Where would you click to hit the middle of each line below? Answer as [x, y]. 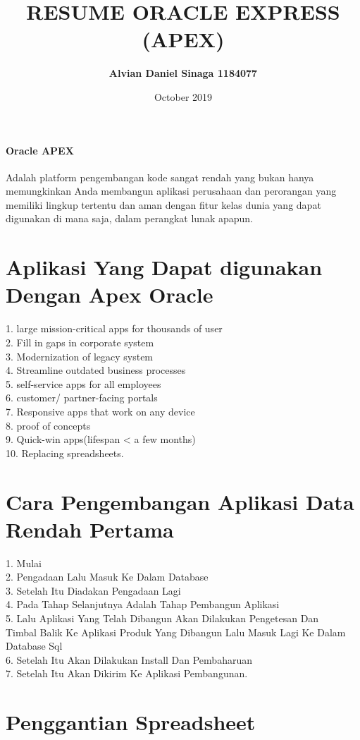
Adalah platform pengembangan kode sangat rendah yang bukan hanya [160, 177]
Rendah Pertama [90, 529]
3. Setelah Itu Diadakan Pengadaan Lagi [93, 590]
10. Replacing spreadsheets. [65, 453]
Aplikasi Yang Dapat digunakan [164, 267]
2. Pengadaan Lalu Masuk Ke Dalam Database [107, 577]
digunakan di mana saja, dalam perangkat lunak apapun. [129, 218]
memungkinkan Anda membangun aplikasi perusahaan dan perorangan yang [171, 191]
